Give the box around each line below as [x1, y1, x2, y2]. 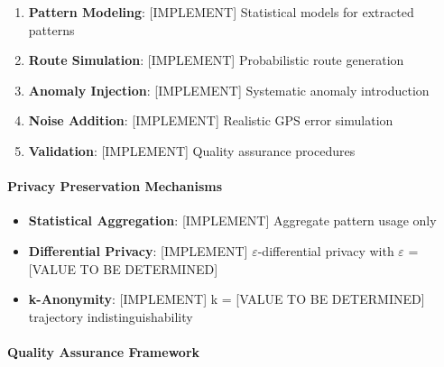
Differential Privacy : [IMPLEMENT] [28, 241, 248, 260]
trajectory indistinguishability [28, 307, 193, 326]
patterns [28, 20, 75, 39]
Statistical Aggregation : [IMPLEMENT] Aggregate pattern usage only [28, 211, 437, 230]
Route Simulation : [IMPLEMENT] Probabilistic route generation [28, 50, 404, 69]
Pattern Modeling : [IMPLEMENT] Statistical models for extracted [28, 3, 414, 21]
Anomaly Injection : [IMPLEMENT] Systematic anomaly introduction [28, 80, 430, 99]
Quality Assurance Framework [7, 342, 200, 361]
